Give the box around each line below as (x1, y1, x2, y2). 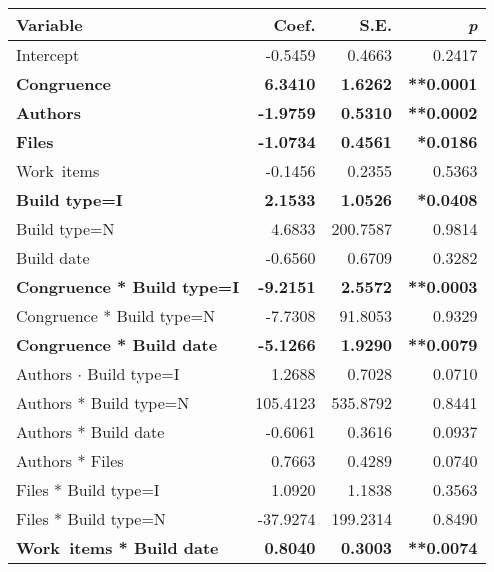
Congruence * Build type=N (16, 304, 215, 327)
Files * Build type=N (16, 507, 166, 530)
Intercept (16, 43, 80, 66)
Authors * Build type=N (16, 391, 190, 414)
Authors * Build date (16, 420, 165, 443)
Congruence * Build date (16, 333, 218, 356)
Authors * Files (16, 449, 124, 472)
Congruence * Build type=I (16, 275, 240, 298)
